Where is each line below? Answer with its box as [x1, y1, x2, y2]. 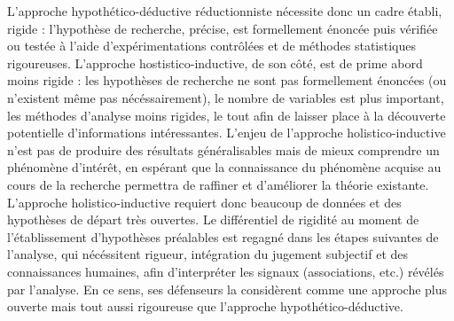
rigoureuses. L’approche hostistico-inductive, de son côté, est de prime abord [7, 53, 423, 72]
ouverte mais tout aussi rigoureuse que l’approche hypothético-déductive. [7, 297, 403, 316]
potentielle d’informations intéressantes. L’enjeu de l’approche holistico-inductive [7, 123, 446, 142]
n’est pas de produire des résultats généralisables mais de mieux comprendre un [7, 140, 440, 159]
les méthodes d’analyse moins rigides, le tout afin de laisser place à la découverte [7, 106, 446, 124]
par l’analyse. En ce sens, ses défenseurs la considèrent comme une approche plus [7, 279, 448, 298]
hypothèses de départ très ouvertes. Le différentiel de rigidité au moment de [7, 210, 419, 229]
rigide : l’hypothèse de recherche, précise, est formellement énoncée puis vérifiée [7, 19, 438, 37]
